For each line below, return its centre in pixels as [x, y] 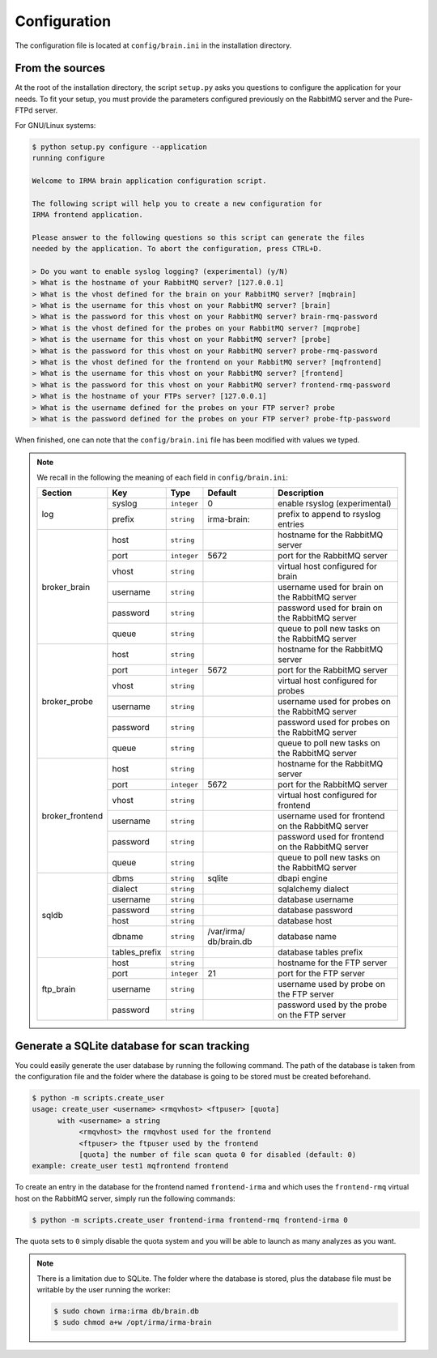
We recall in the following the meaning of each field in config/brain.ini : [163, 477]
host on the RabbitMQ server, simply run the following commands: [125, 1198]
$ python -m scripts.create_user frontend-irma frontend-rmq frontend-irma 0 [190, 1220]
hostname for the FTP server [333, 963]
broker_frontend [72, 816]
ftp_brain [59, 989]
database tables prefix [320, 952]
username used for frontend [331, 816]
